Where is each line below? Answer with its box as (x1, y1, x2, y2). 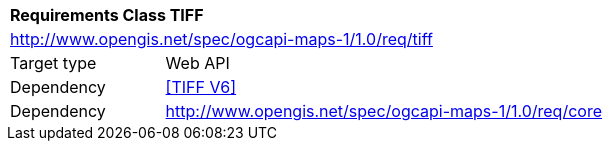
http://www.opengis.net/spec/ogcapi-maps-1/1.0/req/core (165, 101, 602, 121)
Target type (10, 53, 97, 73)
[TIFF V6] (165, 77, 237, 97)
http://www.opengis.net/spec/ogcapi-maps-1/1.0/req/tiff (10, 29, 433, 49)
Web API (165, 53, 230, 73)
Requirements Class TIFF (10, 5, 204, 25)
